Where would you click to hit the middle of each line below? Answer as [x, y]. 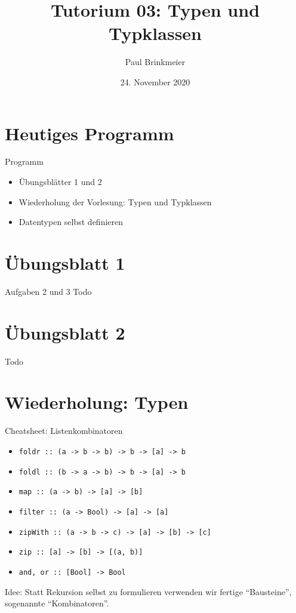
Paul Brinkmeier [155, 62]
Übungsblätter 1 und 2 [60, 182]
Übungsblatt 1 [65, 263]
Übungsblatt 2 [65, 332]
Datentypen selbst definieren [71, 222]
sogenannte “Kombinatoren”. [57, 603]
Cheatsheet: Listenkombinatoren [64, 431]
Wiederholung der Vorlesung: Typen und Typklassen [115, 201]
